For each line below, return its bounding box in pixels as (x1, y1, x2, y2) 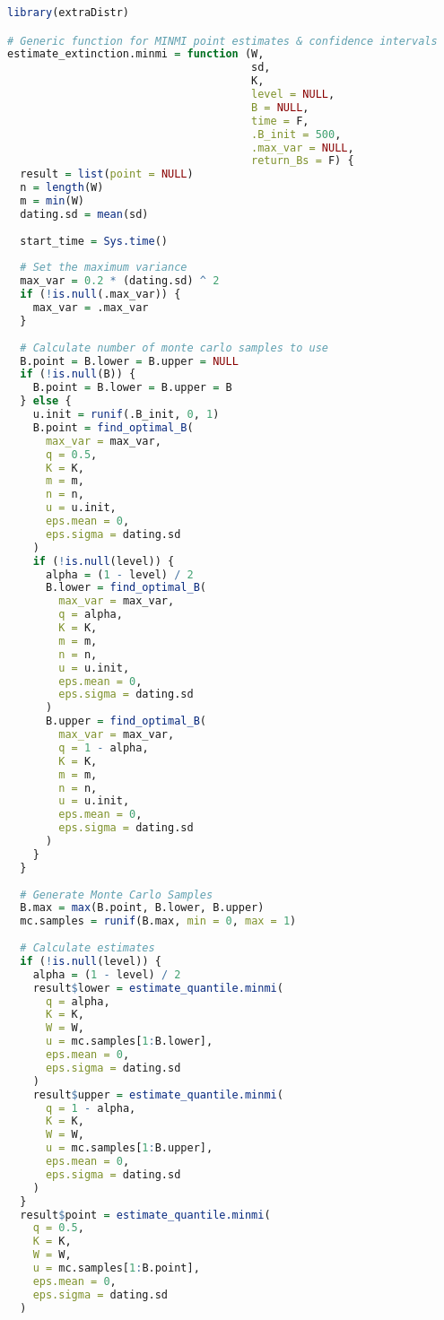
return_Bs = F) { (251, 154, 354, 168)
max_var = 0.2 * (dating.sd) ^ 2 (20, 274, 220, 288)
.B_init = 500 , (251, 127, 342, 141)
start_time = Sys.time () (20, 234, 169, 247)
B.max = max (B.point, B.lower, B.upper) (20, 901, 265, 915)
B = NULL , (251, 100, 309, 114)
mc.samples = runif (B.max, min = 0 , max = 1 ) (20, 915, 297, 928)
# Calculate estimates (20, 942, 155, 955)
